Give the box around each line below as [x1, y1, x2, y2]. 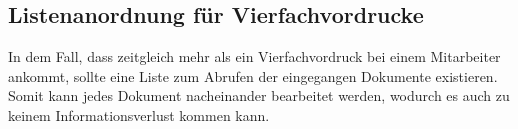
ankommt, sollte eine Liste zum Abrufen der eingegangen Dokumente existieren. [8, 65, 498, 86]
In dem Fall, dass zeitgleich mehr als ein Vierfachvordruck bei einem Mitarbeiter [8, 46, 501, 67]
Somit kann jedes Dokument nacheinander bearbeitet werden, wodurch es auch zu [8, 85, 510, 106]
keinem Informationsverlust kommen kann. [8, 104, 270, 125]
